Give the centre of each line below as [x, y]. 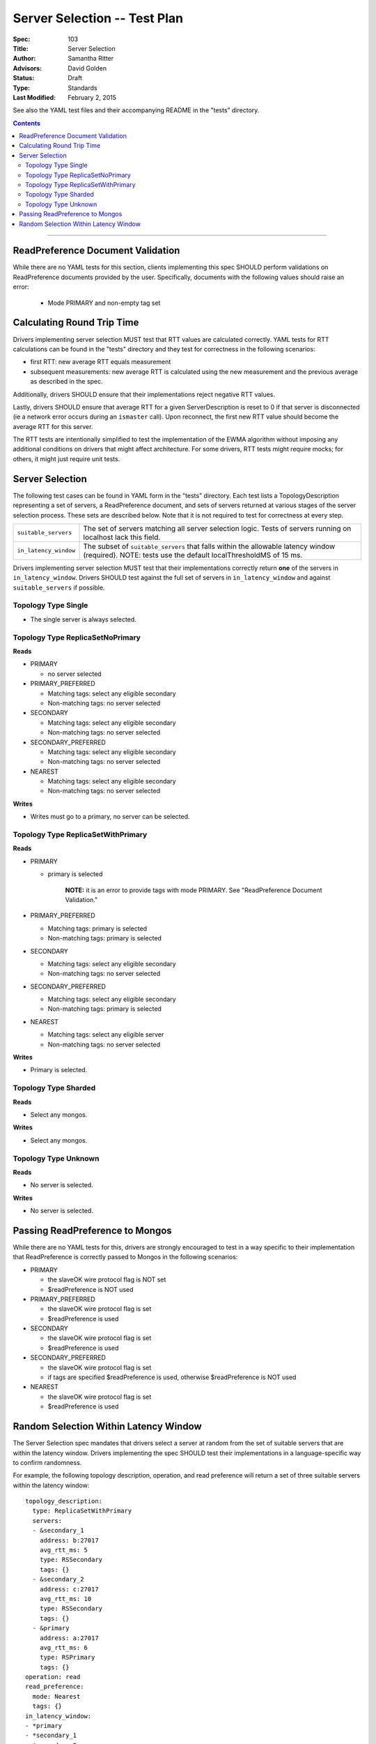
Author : [24, 59]
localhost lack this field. [122, 537]
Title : [21, 48]
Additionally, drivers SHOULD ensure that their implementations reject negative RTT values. [144, 394]
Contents [27, 123]
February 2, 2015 [92, 97]
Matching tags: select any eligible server [106, 1035]
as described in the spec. [67, 382]
